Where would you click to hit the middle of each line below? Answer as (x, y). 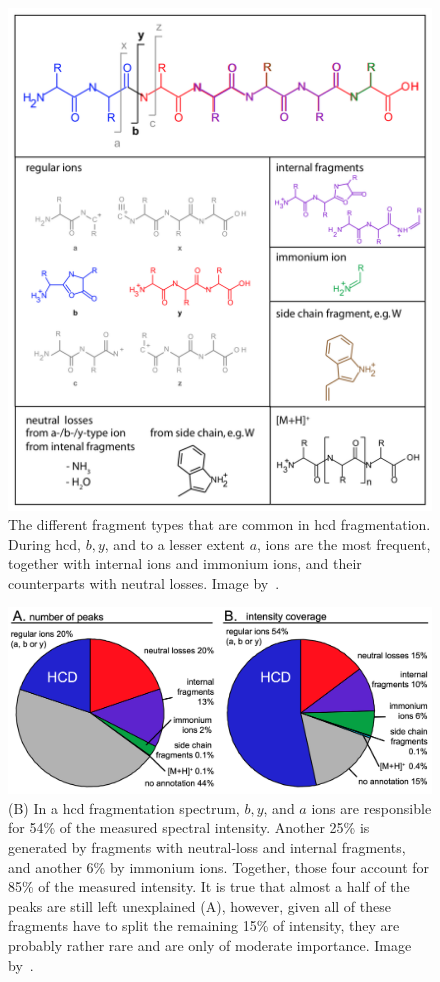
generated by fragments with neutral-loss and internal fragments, (207, 847)
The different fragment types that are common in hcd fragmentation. (219, 524)
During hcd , (45, 543)
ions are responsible (371, 807)
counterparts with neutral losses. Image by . (144, 582)
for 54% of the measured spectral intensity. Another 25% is (189, 827)
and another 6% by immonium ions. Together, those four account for (219, 866)
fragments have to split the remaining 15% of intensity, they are (204, 925)
